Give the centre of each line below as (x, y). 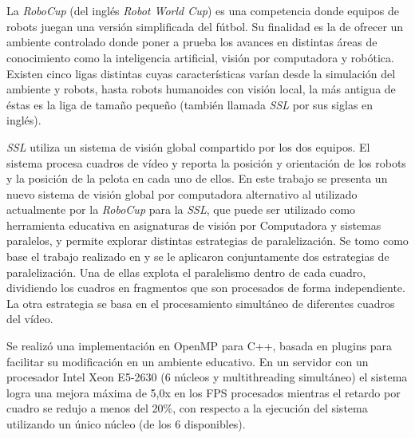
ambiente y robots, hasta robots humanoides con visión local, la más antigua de (201, 89)
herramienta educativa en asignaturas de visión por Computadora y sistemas (194, 225)
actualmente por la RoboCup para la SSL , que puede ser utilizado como (181, 209)
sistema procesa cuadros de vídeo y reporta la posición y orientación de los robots (206, 162)
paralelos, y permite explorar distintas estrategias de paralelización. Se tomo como (207, 241)
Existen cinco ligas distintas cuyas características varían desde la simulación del (201, 73)
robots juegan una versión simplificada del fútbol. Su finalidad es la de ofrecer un (205, 26)
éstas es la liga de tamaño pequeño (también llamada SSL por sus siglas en (190, 104)
